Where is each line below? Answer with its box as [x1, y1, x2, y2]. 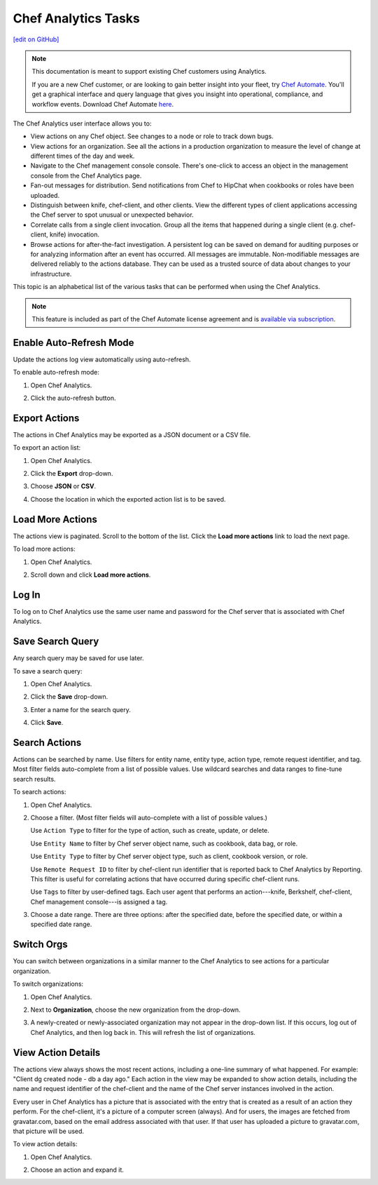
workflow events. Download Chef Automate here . [31, 100, 174, 108]
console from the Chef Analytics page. [30, 171, 142, 180]
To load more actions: [13, 544, 76, 554]
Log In [13, 589, 41, 601]
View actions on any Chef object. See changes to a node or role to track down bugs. [30, 132, 274, 140]
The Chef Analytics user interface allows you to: [13, 119, 152, 128]
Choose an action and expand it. [30, 1165, 124, 1174]
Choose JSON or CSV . [30, 482, 97, 490]
